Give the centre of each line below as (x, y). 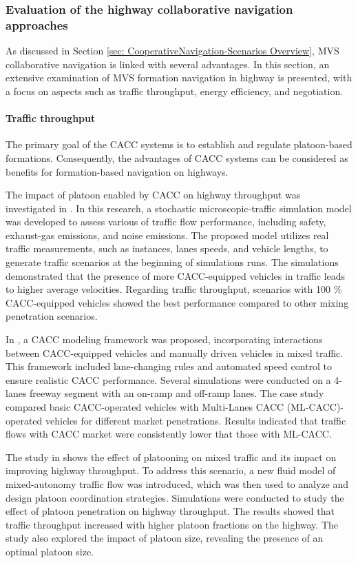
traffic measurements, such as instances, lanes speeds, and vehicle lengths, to (167, 248)
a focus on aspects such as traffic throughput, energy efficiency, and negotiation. (175, 91)
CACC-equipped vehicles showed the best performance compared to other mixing (177, 302)
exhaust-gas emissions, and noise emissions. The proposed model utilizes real (167, 235)
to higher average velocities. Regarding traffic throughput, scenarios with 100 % (174, 289)
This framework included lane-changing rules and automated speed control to (169, 366)
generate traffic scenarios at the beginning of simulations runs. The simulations (172, 262)
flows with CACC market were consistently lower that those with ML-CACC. (169, 434)
